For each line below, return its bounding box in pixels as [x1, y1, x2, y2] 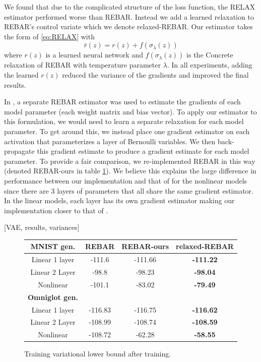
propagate [4, 146, 35, 156]
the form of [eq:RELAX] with [4, 31, 95, 41]
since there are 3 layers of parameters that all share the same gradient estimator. [4, 185, 253, 196]
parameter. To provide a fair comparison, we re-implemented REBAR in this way [4, 155, 255, 166]
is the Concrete [186, 49, 233, 60]
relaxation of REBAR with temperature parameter [4, 59, 161, 70]
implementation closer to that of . [4, 205, 108, 215]
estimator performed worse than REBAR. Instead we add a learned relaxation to [4, 11, 254, 22]
